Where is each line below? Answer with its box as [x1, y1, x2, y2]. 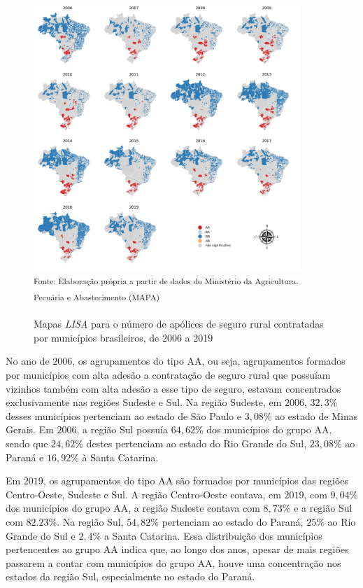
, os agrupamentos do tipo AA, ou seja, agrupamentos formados [72, 353, 346, 368]
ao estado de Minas [275, 408, 358, 423]
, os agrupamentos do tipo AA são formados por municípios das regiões [43, 473, 349, 488]
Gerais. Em [6, 422, 54, 437]
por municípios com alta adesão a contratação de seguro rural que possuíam [6, 367, 331, 381]
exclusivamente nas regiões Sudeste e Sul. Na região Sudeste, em [6, 395, 282, 409]
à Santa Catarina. [82, 449, 159, 464]
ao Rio [327, 514, 356, 528]
